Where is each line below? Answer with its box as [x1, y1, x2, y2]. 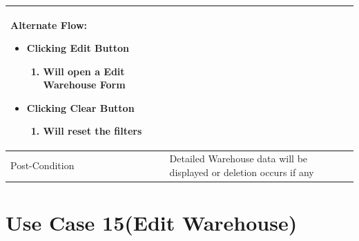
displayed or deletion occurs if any [169, 164, 314, 179]
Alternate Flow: [10, 17, 87, 32]
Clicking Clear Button [26, 100, 135, 115]
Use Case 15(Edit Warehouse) [6, 209, 298, 237]
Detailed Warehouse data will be [169, 151, 308, 166]
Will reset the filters [43, 124, 142, 138]
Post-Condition [10, 158, 75, 173]
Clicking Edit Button [26, 41, 129, 55]
